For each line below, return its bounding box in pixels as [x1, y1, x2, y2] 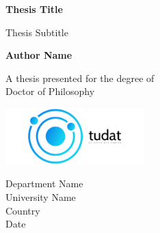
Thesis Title [5, 2, 63, 16]
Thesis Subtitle [5, 25, 68, 39]
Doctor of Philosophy [5, 84, 95, 98]
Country [5, 203, 40, 217]
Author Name [5, 48, 72, 62]
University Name [5, 190, 76, 204]
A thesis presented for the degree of [5, 70, 155, 85]
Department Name [5, 176, 83, 191]
